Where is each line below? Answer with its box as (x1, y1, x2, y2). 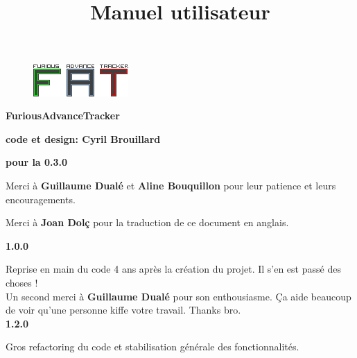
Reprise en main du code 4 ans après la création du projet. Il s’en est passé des (6, 262, 341, 276)
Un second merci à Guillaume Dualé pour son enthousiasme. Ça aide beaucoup (6, 289, 351, 303)
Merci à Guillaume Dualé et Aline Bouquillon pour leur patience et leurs (6, 178, 336, 192)
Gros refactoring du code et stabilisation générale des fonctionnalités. (6, 339, 299, 354)
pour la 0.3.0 (6, 155, 68, 169)
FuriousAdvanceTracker (6, 108, 120, 123)
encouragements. (6, 191, 76, 206)
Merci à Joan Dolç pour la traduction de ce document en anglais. (6, 215, 289, 230)
